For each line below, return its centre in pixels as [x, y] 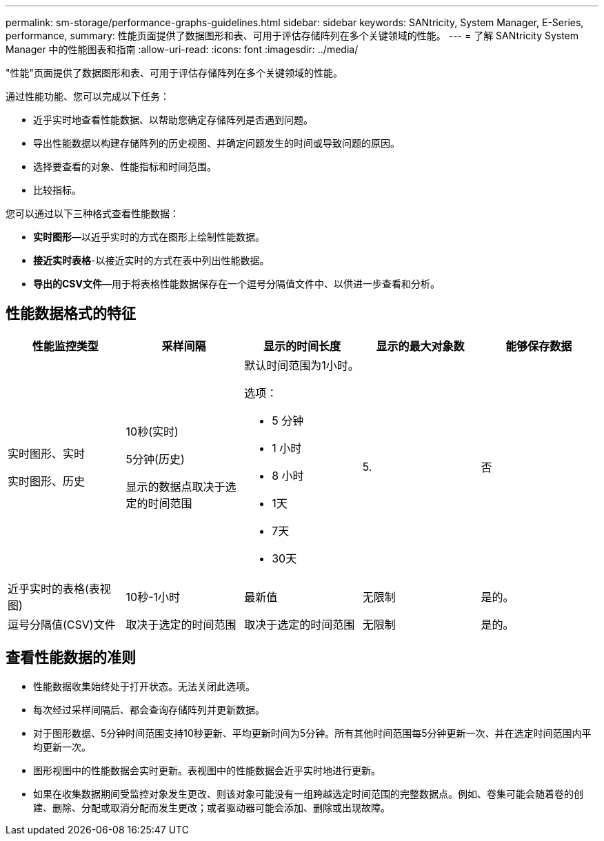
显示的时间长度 [302, 346]
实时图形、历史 [47, 481]
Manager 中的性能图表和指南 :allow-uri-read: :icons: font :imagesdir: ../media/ [182, 49]
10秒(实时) [152, 431]
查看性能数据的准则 [71, 658]
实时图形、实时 [47, 453]
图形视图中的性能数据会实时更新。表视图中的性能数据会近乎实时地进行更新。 [207, 770]
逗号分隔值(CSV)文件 [62, 624]
